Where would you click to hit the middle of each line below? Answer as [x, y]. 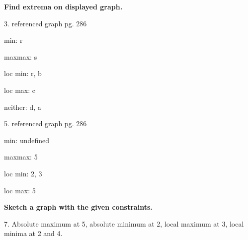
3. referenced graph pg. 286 [45, 23]
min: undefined [27, 140]
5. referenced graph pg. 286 [45, 123]
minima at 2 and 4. [33, 233]
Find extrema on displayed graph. [63, 6]
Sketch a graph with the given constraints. [78, 207]
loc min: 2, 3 [23, 173]
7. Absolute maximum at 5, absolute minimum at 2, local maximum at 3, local [124, 223]
